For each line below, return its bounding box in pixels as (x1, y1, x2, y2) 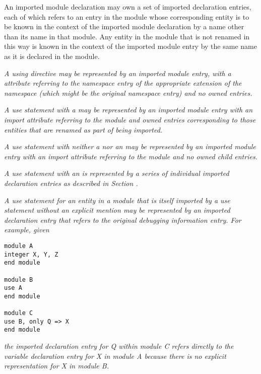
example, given (4, 224, 49, 235)
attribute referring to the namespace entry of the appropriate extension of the (4, 78, 242, 88)
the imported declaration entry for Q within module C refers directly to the (4, 341, 234, 351)
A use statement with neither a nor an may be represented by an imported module (4, 141, 256, 152)
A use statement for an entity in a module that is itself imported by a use (4, 195, 230, 205)
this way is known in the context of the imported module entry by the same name (4, 41, 257, 51)
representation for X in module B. (4, 360, 109, 371)
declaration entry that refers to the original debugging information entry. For (4, 214, 241, 225)
